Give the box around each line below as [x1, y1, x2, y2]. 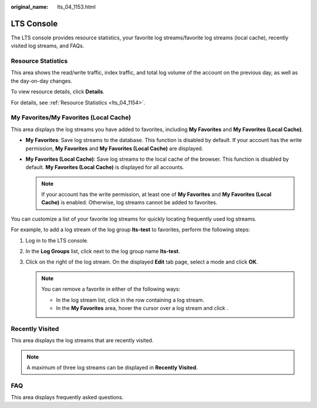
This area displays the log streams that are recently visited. [11, 337, 154, 344]
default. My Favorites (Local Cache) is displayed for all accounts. [25, 164, 184, 171]
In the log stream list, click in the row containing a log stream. [56, 296, 205, 304]
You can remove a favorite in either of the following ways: [41, 285, 181, 293]
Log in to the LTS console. [25, 237, 89, 244]
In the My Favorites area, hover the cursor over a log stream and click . [56, 305, 228, 311]
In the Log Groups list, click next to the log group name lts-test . [25, 248, 180, 255]
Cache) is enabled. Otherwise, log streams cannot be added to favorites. [41, 199, 218, 206]
